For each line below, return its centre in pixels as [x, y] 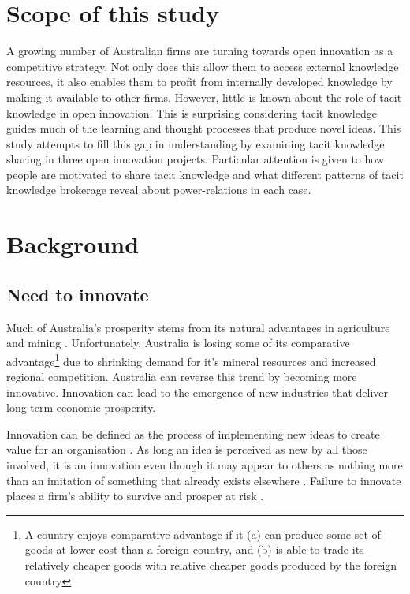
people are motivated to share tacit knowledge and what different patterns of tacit [205, 174]
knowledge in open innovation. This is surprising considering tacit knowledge [192, 112]
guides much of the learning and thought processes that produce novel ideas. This [204, 128]
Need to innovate [78, 294]
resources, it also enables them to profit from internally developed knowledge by [199, 82]
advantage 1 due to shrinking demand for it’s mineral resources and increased [191, 360]
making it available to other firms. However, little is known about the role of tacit [204, 97]
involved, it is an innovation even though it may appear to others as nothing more [205, 465]
